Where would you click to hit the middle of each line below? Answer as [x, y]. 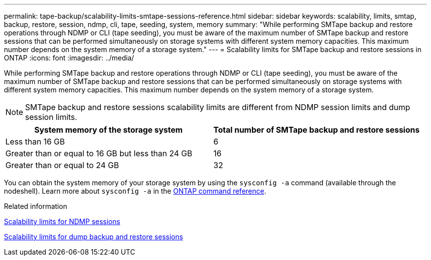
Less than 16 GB [35, 142]
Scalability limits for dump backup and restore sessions [93, 237]
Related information [36, 206]
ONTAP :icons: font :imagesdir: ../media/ [69, 58]
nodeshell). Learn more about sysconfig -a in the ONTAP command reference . [135, 191]
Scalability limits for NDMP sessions [62, 221]
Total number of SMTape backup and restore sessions [316, 130]
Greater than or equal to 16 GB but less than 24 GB [99, 153]
